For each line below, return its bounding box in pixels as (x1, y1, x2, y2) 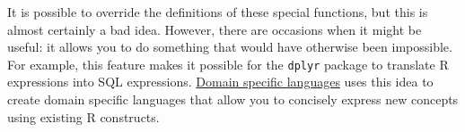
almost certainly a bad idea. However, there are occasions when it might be (7, 20, 422, 38)
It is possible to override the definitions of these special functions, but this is (7, 3, 428, 21)
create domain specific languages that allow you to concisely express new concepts (7, 90, 459, 109)
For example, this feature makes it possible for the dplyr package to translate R (7, 54, 449, 73)
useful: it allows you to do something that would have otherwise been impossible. (7, 37, 452, 56)
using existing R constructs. (7, 107, 160, 126)
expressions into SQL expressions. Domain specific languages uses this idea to (7, 72, 434, 91)
